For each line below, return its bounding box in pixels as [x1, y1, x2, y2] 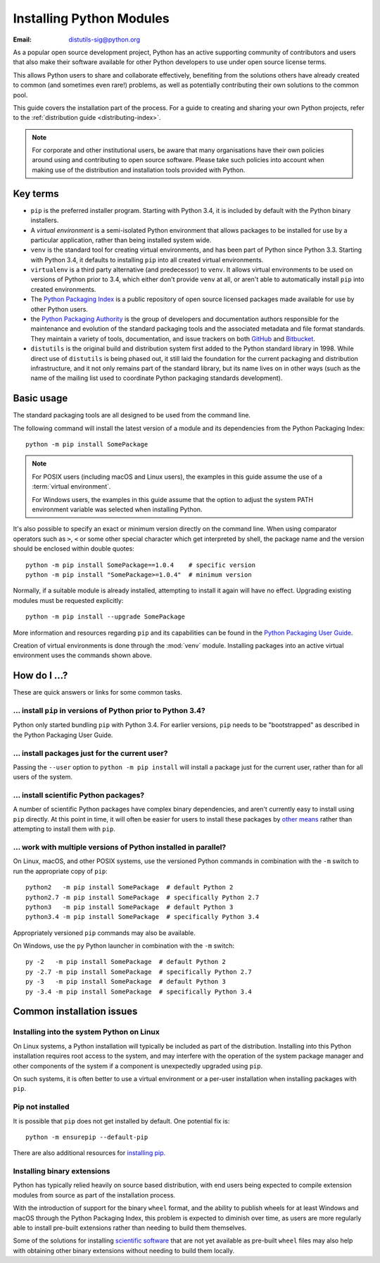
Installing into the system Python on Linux [13, 1027, 160, 1037]
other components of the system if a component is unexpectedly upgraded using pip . [13, 1061, 263, 1070]
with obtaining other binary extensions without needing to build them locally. [13, 1246, 235, 1255]
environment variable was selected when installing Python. [32, 505, 203, 514]
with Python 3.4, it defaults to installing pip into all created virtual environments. [30, 255, 264, 264]
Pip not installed [13, 1102, 70, 1112]
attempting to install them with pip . [13, 825, 115, 834]
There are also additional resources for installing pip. [13, 1149, 166, 1157]
